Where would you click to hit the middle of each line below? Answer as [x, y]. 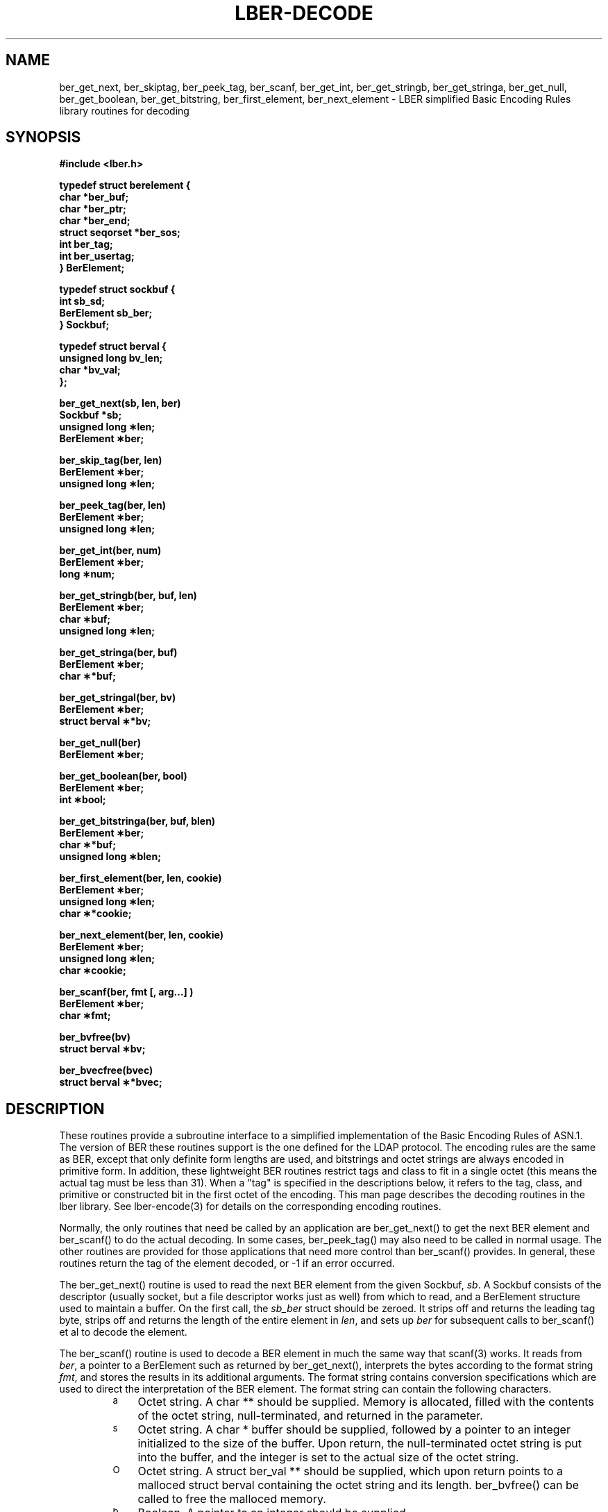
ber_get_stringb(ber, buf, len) [128, 596]
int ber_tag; [86, 244]
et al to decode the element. [123, 1332]
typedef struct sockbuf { [117, 289]
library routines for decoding [124, 110]
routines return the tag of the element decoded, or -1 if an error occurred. [227, 1263]
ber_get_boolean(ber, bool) [123, 776]
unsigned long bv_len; [111, 358]
